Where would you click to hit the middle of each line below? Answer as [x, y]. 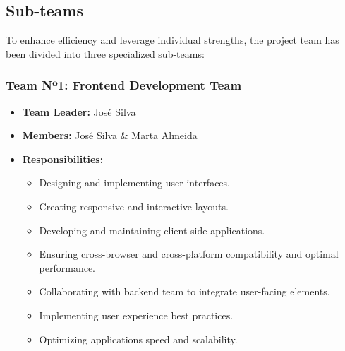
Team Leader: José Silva [79, 111]
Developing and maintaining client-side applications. [152, 230]
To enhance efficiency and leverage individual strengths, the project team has [172, 40]
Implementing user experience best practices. [136, 315]
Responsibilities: [63, 159]
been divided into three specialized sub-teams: [105, 53]
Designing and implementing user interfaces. [134, 183]
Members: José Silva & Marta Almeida [110, 135]
